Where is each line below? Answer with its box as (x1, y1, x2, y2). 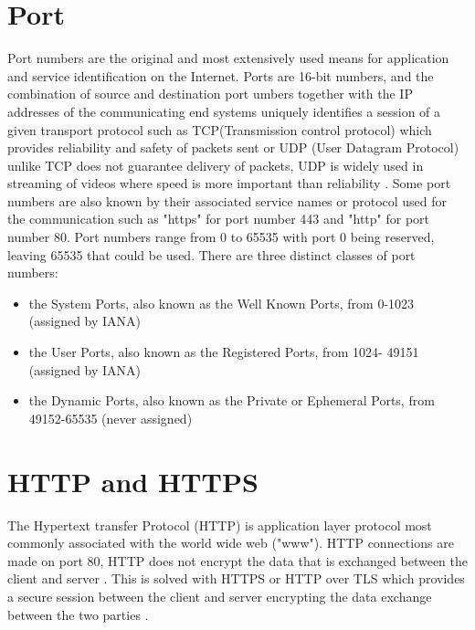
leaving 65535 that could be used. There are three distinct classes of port (7, 245, 416, 264)
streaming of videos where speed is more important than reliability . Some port (7, 173, 451, 193)
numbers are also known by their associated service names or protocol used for (7, 191, 448, 210)
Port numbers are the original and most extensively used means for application (7, 48, 449, 68)
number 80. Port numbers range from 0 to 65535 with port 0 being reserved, (7, 227, 435, 247)
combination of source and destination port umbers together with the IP (7, 84, 413, 103)
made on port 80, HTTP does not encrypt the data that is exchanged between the (7, 551, 469, 570)
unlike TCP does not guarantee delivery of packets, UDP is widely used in (7, 155, 424, 174)
